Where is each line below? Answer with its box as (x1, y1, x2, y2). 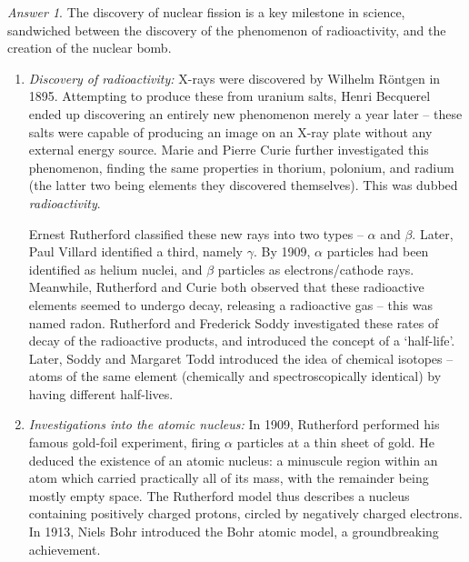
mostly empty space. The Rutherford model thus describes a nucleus (28, 486, 410, 505)
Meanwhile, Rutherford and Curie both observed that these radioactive (28, 277, 424, 296)
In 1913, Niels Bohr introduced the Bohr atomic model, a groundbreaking (28, 522, 439, 541)
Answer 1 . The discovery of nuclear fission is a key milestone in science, (7, 3, 405, 21)
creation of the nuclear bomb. (7, 38, 172, 57)
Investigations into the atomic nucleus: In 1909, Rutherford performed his (28, 415, 440, 434)
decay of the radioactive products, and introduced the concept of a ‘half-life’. (28, 331, 455, 350)
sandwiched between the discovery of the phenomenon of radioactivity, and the (7, 20, 446, 39)
